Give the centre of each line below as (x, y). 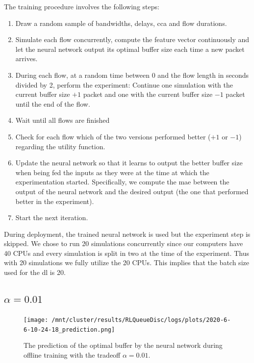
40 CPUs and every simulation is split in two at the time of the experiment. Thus (127, 253)
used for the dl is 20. (35, 272)
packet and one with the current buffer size (148, 94)
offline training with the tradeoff (72, 354)
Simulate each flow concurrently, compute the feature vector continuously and (132, 39)
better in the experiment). (55, 201)
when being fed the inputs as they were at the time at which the (112, 172)
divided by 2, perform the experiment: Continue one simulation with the (124, 84)
